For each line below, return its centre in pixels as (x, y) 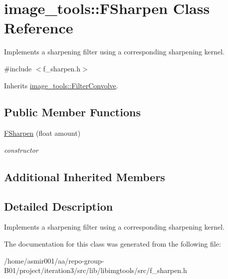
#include (18, 68)
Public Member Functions (72, 112)
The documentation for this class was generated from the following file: (113, 244)
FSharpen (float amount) (42, 133)
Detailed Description (59, 206)
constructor (21, 149)
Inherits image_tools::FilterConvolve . (61, 85)
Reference (39, 28)
